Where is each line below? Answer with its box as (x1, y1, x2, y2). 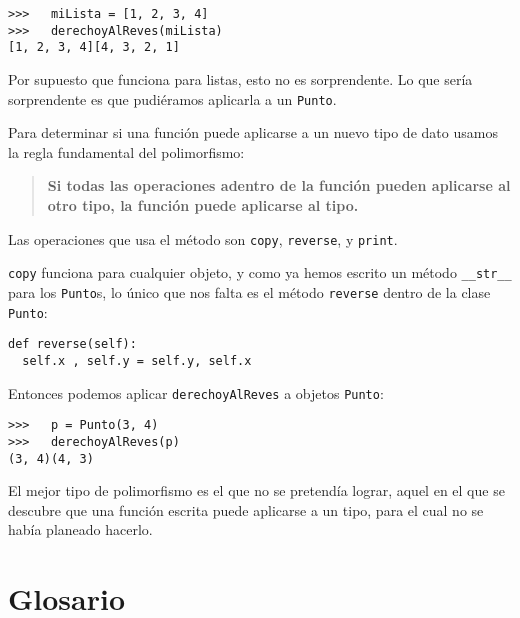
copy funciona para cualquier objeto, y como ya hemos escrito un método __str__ (8, 262, 512, 283)
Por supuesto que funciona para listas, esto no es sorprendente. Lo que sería (8, 68, 473, 89)
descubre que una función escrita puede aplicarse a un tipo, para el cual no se (8, 499, 484, 520)
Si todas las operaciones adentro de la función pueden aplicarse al (47, 175, 511, 196)
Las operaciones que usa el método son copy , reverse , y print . (8, 228, 398, 249)
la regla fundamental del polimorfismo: (8, 141, 245, 162)
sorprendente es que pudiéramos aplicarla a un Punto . (8, 88, 337, 109)
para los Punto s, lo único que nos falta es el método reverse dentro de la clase (8, 281, 491, 302)
